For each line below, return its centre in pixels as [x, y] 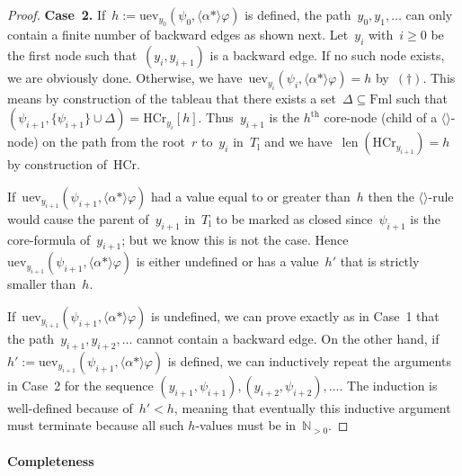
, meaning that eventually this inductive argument [312, 407]
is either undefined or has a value [227, 261]
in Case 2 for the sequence [80, 385]
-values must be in [246, 425]
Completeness [51, 460]
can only [429, 14]
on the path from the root [114, 142]
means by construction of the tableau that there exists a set [172, 98]
